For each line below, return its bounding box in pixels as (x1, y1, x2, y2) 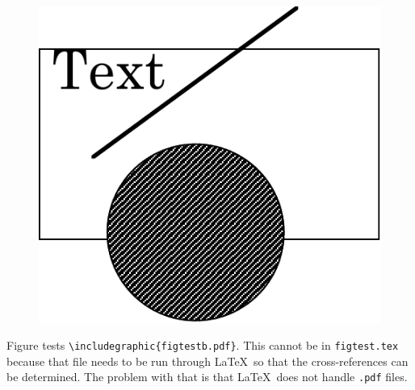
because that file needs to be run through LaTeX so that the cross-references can (6, 352, 409, 369)
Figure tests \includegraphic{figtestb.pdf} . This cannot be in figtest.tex (6, 337, 399, 354)
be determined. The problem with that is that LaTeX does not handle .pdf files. (6, 368, 408, 385)
